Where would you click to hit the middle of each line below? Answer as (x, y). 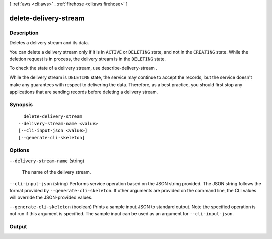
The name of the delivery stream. (56, 172)
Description (24, 33)
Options (19, 150)
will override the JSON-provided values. (51, 197)
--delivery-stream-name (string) (47, 161)
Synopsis (21, 105)
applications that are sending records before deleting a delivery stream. (84, 92)
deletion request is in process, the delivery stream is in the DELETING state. (88, 59)
